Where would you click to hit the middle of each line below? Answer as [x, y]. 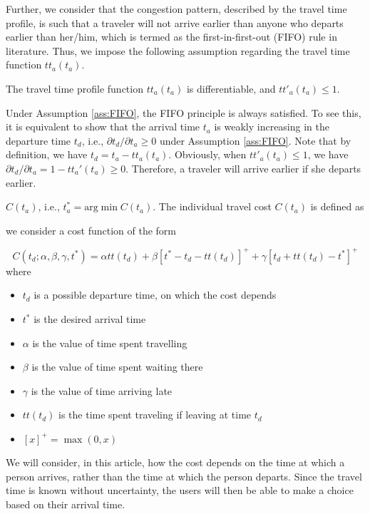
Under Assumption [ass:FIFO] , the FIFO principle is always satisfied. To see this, [184, 112]
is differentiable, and [231, 88]
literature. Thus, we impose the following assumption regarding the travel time [178, 50]
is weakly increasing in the [272, 127]
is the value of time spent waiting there [117, 367]
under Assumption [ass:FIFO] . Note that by [255, 140]
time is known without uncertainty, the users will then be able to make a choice [180, 490]
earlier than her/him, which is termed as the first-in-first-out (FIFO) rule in [171, 37]
